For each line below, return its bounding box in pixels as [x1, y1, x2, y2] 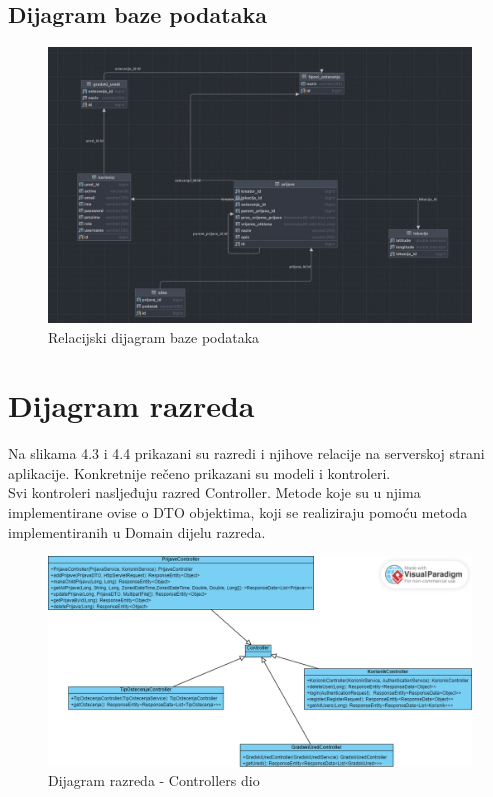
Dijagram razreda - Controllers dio [48, 770, 260, 791]
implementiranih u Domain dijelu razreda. [8, 521, 266, 542]
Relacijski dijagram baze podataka [48, 326, 260, 347]
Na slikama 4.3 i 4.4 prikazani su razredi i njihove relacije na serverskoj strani [8, 443, 485, 464]
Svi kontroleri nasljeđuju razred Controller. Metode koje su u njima [8, 482, 421, 503]
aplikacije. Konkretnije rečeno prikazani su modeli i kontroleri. [8, 462, 391, 483]
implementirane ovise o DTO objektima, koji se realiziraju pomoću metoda [8, 502, 468, 523]
